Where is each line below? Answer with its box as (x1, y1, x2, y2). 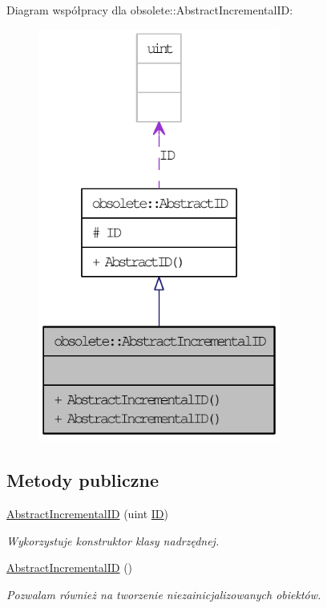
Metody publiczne (6, 468, 159, 492)
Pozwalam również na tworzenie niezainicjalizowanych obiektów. (6, 586, 321, 602)
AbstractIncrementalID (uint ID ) (6, 505, 169, 522)
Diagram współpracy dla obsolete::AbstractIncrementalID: (6, 2, 293, 18)
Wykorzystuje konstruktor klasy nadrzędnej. (6, 532, 220, 549)
